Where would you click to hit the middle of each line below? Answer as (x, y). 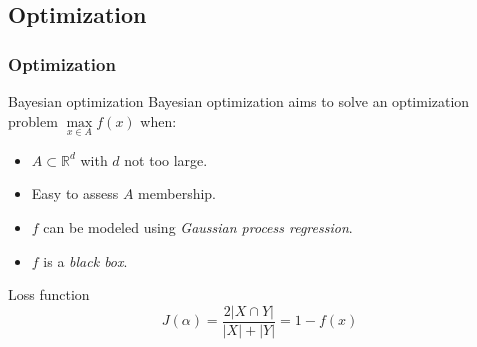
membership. (177, 193)
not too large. (166, 159)
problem (33, 120)
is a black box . (85, 260)
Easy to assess (75, 193)
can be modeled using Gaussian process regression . (198, 227)
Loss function (49, 294)
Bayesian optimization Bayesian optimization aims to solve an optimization (239, 101)
